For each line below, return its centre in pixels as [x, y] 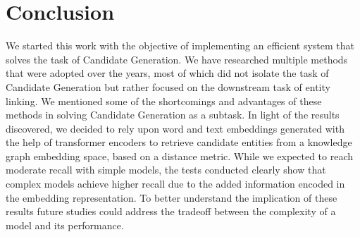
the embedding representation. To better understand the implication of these [172, 197]
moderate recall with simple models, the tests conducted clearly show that [166, 170]
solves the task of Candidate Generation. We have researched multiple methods [177, 59]
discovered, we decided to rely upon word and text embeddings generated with [175, 128]
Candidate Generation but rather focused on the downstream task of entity [168, 86]
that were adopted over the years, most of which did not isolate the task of [167, 73]
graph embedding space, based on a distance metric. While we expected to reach [180, 156]
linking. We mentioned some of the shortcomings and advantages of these [164, 101]
